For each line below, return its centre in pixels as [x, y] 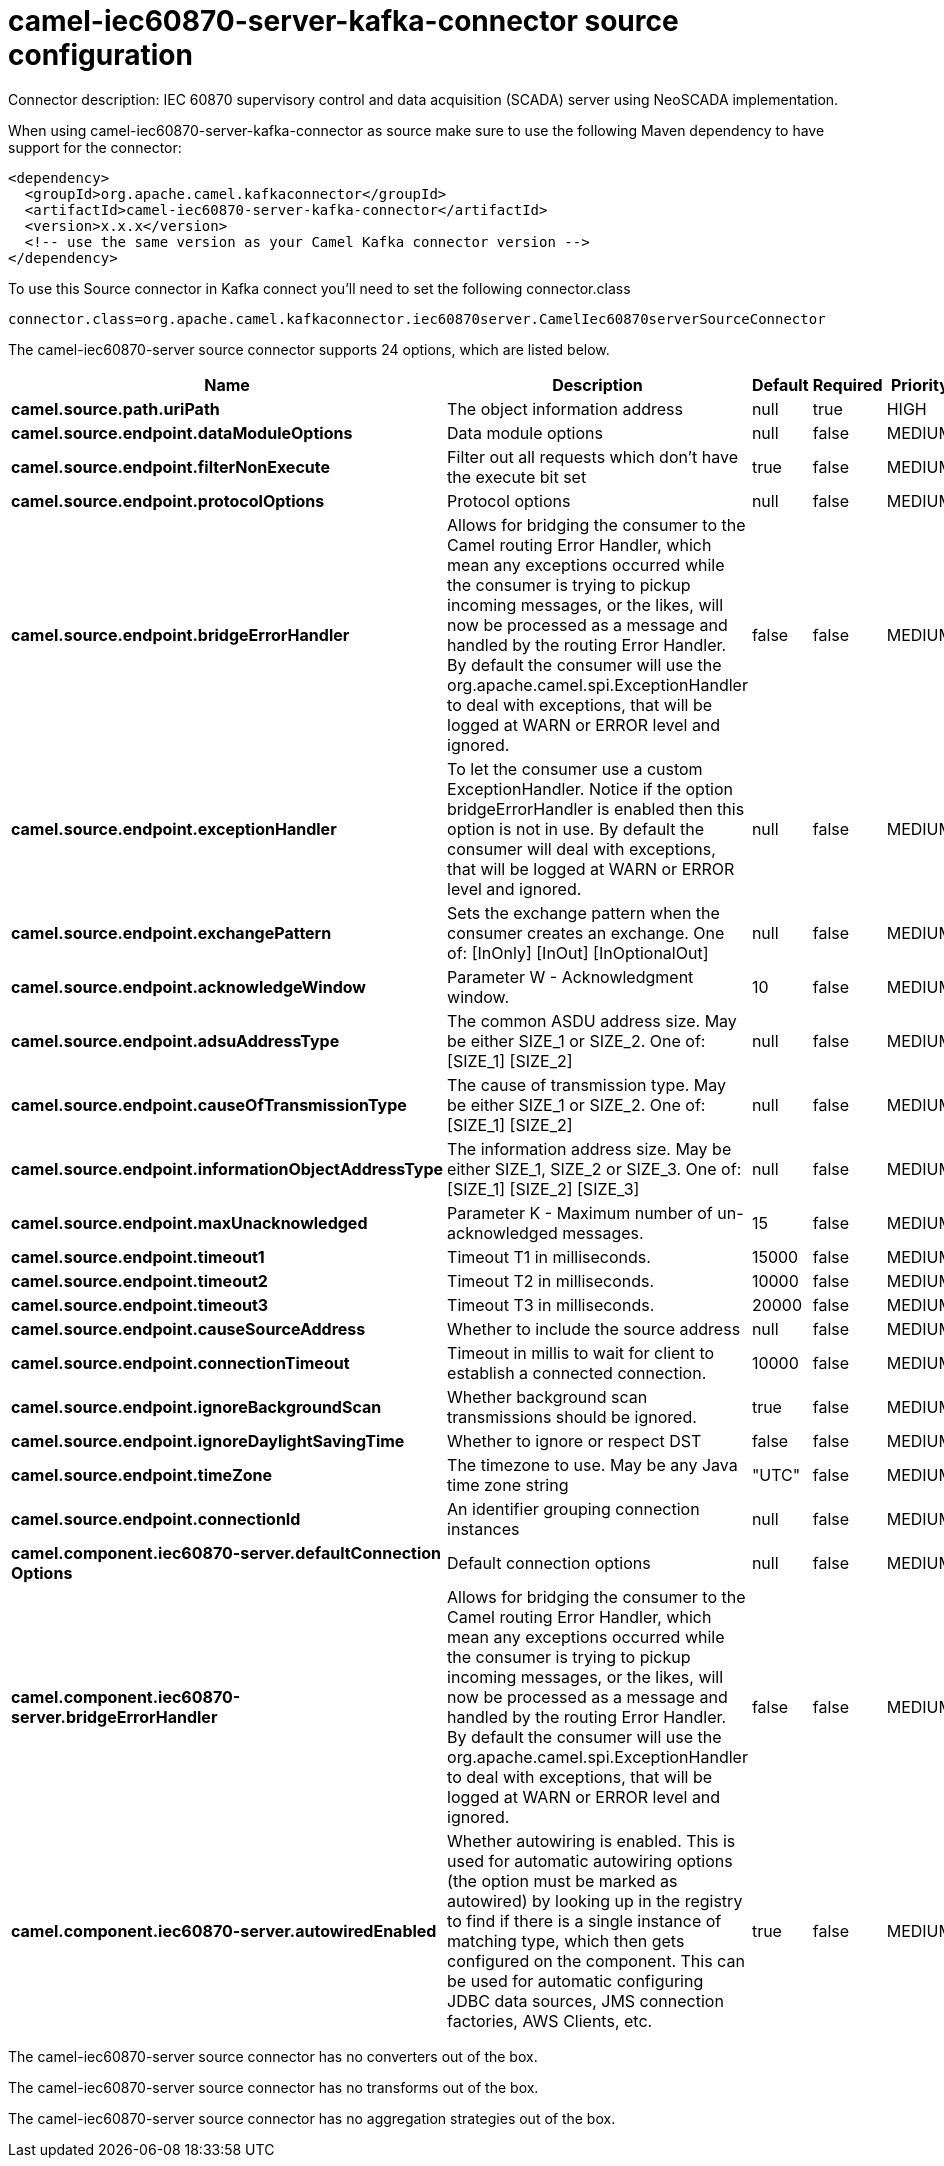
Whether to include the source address [594, 1328]
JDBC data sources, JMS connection [585, 2000]
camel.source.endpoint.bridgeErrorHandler [180, 634]
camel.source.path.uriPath [115, 408]
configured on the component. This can [596, 1960]
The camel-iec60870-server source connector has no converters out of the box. [273, 2056]
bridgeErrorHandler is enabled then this [596, 808]
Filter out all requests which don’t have [592, 456]
